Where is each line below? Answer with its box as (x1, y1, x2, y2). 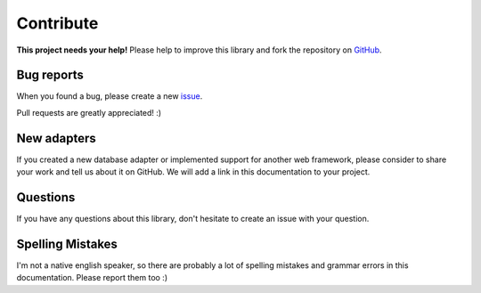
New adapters (16, 130, 97, 146)
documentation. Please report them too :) (16, 273, 168, 283)
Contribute (16, 13, 99, 33)
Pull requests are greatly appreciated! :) (16, 107, 162, 118)
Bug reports (16, 68, 85, 83)
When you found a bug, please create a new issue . (16, 91, 203, 102)
